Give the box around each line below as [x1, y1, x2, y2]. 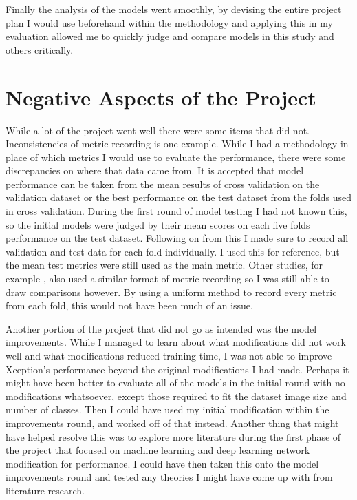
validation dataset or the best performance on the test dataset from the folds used [6, 190, 352, 205]
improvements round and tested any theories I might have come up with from [6, 470, 333, 484]
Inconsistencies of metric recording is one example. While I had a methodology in [6, 136, 349, 151]
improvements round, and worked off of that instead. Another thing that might [6, 415, 339, 430]
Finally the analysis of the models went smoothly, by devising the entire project [6, 2, 342, 16]
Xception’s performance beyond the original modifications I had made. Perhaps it [6, 362, 349, 376]
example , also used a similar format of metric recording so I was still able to [6, 271, 329, 286]
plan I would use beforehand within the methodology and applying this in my [6, 15, 333, 30]
